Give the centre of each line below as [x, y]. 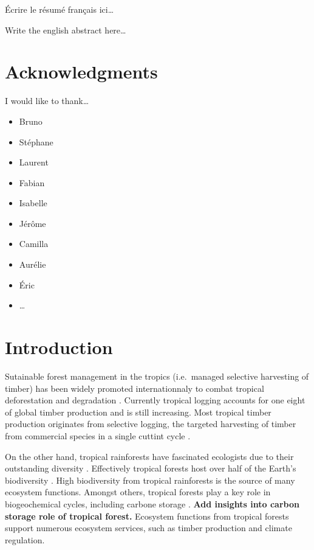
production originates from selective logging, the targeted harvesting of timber [151, 424]
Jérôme [32, 223]
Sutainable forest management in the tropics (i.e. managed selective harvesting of [157, 376]
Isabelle [33, 203]
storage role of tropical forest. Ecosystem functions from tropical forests [147, 516]
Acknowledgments [81, 71]
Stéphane [36, 141]
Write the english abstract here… [66, 30]
